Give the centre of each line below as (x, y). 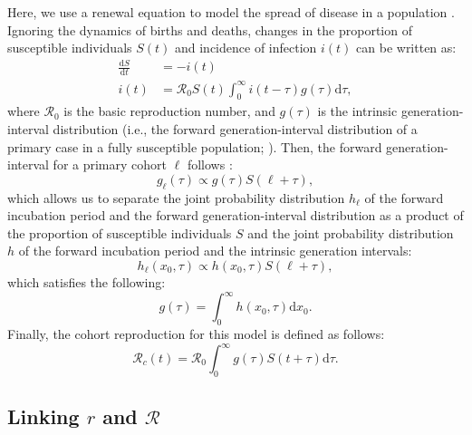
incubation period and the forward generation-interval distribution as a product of (236, 215)
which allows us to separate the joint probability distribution (176, 197)
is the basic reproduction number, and (169, 111)
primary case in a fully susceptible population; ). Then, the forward (195, 146)
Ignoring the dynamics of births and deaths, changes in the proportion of (210, 29)
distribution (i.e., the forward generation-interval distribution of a (235, 129)
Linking (43, 416)
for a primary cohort (110, 164)
